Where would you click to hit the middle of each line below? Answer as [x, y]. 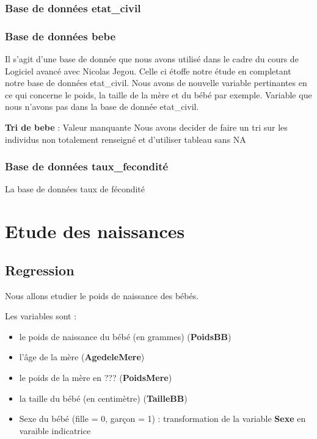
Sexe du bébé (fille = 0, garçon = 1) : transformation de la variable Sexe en [162, 419]
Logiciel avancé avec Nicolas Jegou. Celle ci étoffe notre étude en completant [148, 71]
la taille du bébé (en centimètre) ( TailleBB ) [103, 398]
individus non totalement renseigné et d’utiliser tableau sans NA [126, 139]
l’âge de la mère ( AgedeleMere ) [82, 357]
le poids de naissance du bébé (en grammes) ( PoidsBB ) [125, 336]
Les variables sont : [41, 316]
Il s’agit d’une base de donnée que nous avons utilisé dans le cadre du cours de [152, 59]
